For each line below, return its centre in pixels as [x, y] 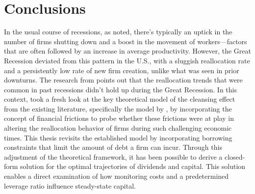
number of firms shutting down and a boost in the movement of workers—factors [126, 41]
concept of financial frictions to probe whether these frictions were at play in [119, 118]
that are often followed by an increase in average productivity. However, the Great [128, 51]
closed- [235, 156]
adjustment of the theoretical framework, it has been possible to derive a [113, 156]
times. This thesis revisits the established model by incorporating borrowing [118, 137]
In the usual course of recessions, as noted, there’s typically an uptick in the [118, 32]
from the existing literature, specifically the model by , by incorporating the [118, 108]
